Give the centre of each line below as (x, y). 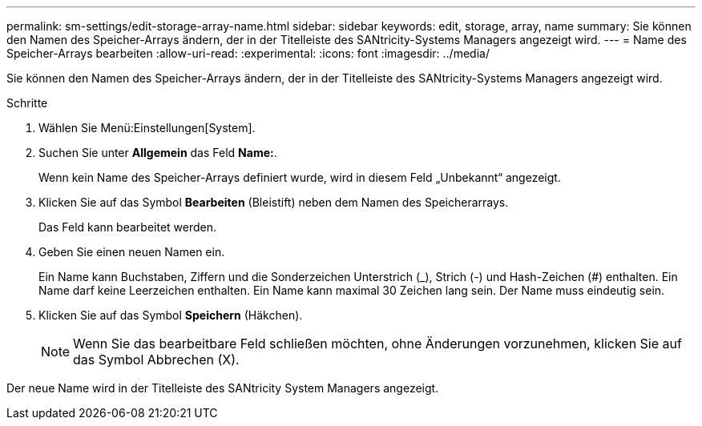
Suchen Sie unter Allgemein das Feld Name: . (158, 153)
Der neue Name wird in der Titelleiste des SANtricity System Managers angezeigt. (223, 388)
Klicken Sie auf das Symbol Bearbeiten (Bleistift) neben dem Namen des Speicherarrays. (274, 202)
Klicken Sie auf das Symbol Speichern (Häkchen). (171, 315)
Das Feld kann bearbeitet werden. (128, 227)
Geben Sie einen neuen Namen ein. (132, 252)
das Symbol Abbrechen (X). (156, 360)
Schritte (27, 103)
